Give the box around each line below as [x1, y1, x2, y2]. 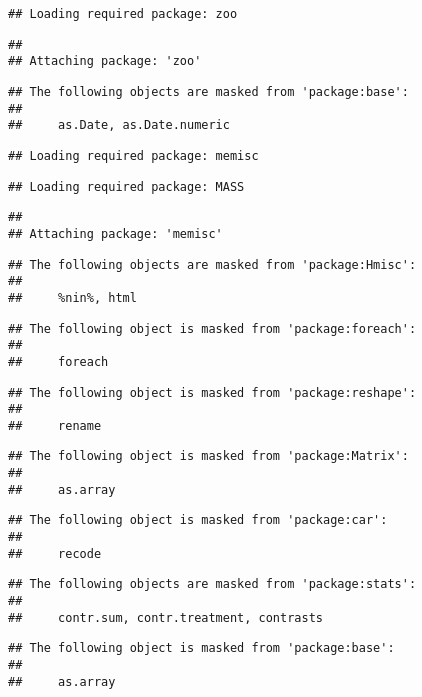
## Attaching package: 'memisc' [8, 226, 223, 241]
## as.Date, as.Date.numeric [8, 118, 230, 133]
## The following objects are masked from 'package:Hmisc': [8, 257, 417, 272]
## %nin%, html [8, 290, 137, 305]
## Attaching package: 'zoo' [8, 54, 202, 69]
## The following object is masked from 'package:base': [8, 641, 395, 656]
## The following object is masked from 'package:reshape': [8, 385, 417, 400]
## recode [8, 546, 102, 561]
